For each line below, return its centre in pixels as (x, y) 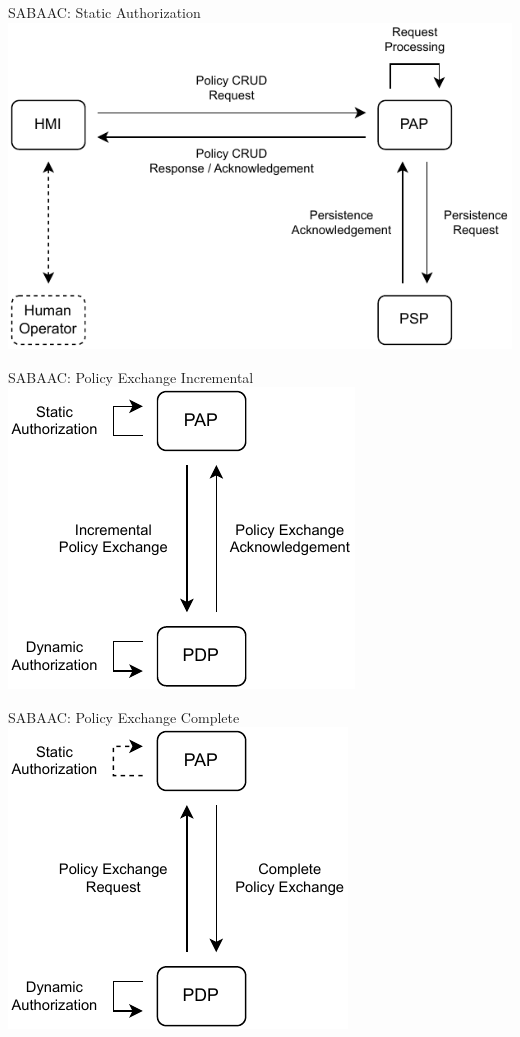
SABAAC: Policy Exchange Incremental (131, 376)
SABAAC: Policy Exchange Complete (124, 716)
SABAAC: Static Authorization (104, 12)
